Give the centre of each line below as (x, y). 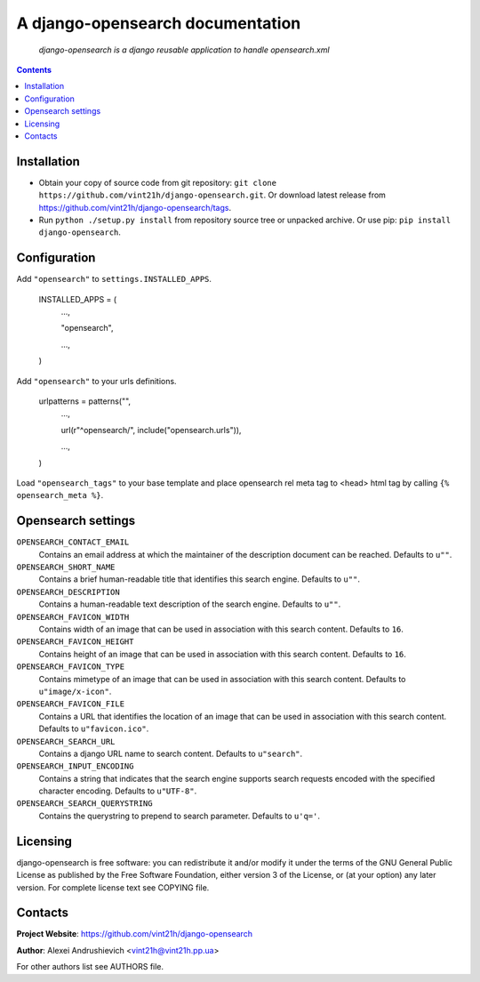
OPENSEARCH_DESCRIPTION (68, 592)
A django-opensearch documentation (159, 23)
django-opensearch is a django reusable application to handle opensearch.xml (184, 50)
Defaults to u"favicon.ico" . (94, 728)
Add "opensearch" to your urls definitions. (96, 381)
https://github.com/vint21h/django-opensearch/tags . (135, 207)
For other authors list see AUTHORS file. (90, 967)
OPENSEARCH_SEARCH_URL (66, 741)
